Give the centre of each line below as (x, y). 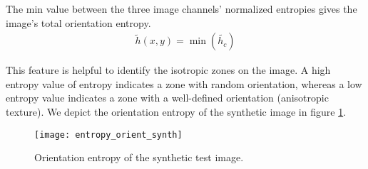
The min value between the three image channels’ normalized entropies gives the (182, 9)
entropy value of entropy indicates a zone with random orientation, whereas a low (184, 83)
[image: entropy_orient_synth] (108, 135)
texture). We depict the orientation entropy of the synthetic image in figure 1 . (176, 111)
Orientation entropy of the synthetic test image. (139, 157)
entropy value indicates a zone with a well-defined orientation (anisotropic (167, 98)
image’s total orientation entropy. (78, 22)
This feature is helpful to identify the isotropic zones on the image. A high (168, 70)
